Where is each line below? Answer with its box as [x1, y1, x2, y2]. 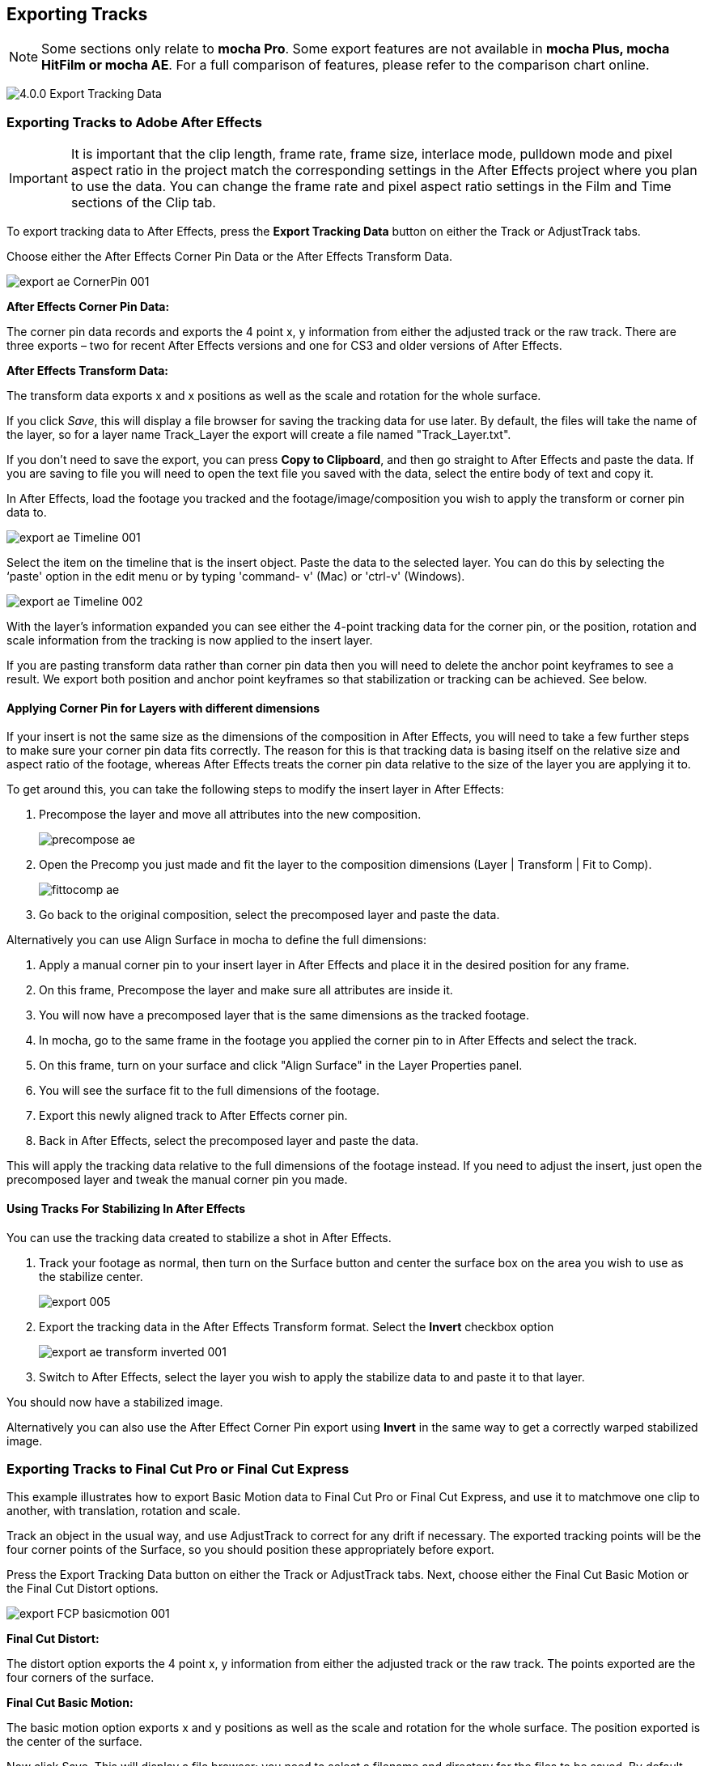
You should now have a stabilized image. [6, 1394, 223, 1409]
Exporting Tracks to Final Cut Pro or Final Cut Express [6, 1460, 350, 1477]
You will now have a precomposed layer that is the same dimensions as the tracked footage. [39, 1008, 530, 1023]
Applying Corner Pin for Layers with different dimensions [6, 700, 320, 715]
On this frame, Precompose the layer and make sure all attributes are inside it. [39, 983, 453, 998]
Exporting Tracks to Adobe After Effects [6, 113, 262, 130]
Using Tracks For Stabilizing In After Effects [6, 1202, 246, 1215]
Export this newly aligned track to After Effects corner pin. [39, 1109, 348, 1123]
